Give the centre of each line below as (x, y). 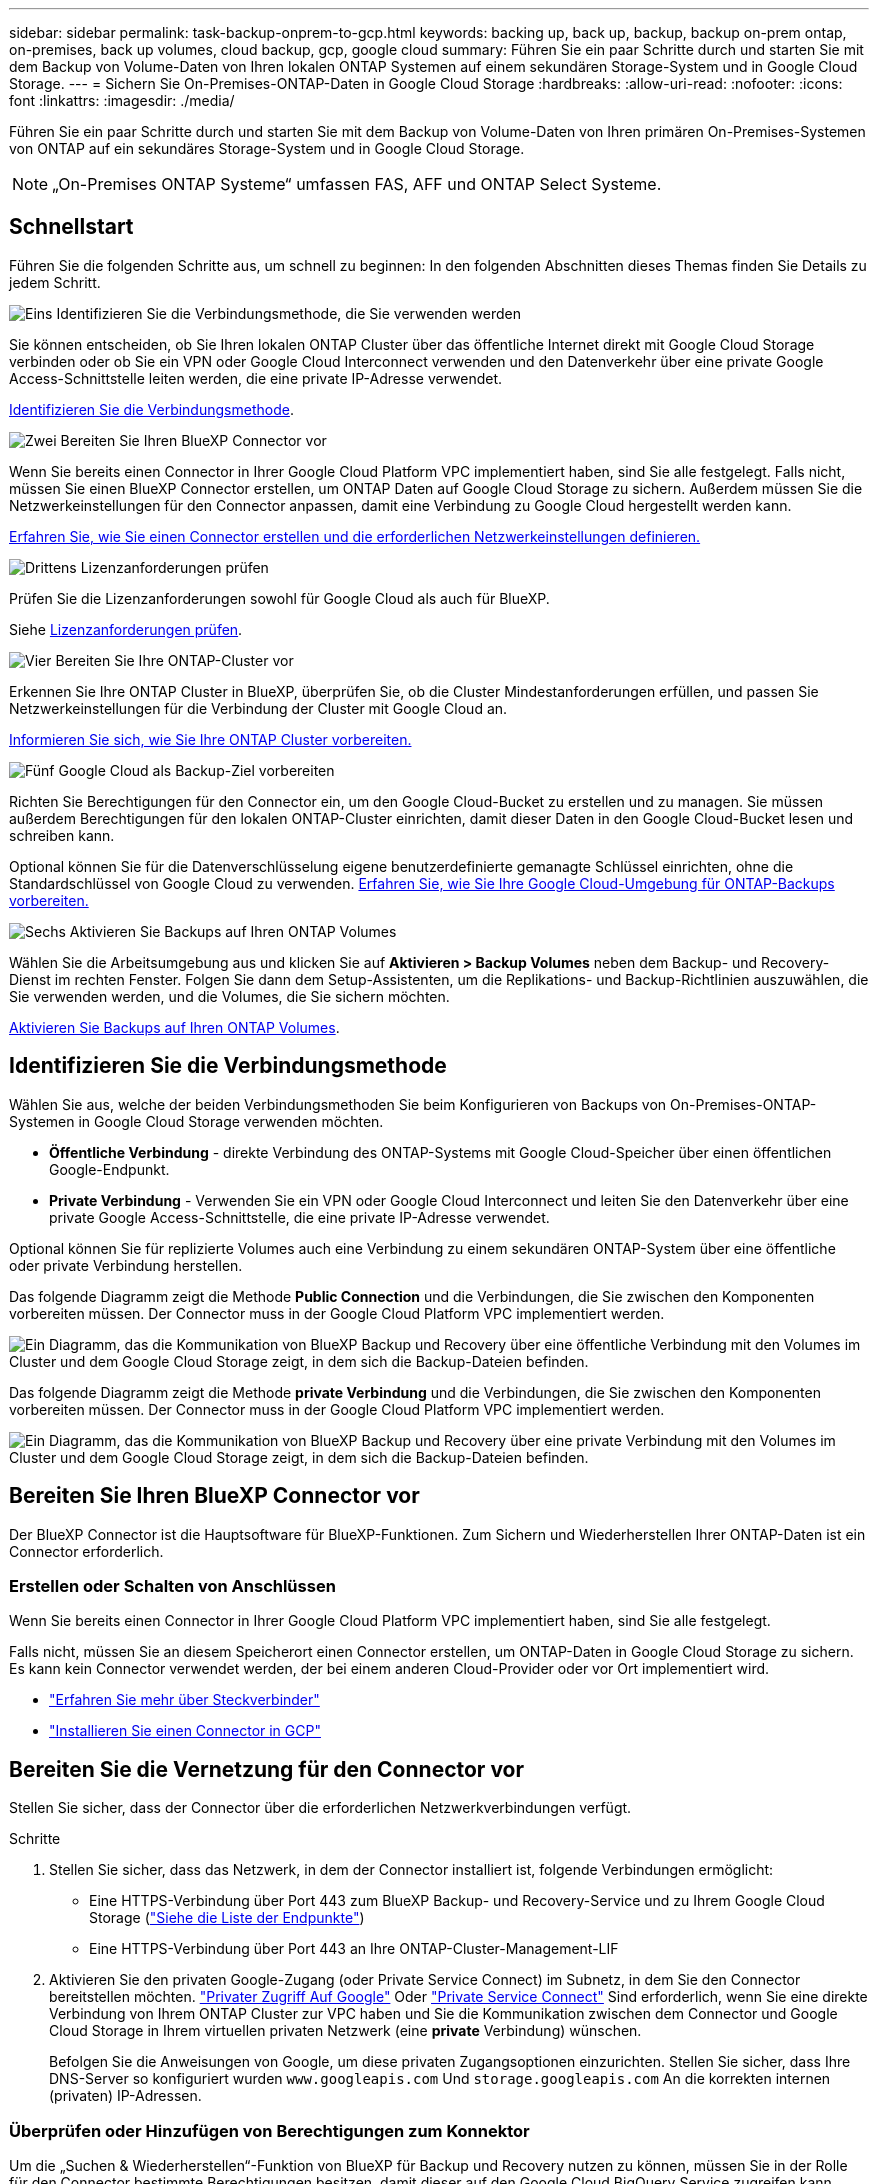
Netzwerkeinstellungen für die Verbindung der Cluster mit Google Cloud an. (258, 708)
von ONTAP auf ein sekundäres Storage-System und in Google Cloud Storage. (267, 148)
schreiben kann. (62, 835)
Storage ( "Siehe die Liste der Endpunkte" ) (227, 1918)
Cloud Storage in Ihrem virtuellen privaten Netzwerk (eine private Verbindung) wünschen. (345, 2031)
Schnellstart (71, 227)
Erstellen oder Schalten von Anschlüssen (172, 1585)
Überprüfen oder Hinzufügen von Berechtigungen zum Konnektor (269, 2130)
